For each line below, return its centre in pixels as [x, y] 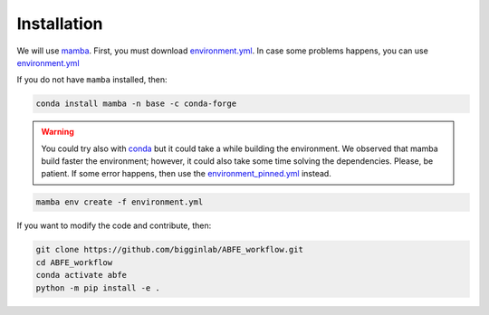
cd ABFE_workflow [74, 262]
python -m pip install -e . [98, 288]
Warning [58, 132]
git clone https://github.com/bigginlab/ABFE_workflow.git [169, 250]
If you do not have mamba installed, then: [92, 80]
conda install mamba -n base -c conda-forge [136, 104]
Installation [60, 24]
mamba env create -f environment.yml [120, 202]
